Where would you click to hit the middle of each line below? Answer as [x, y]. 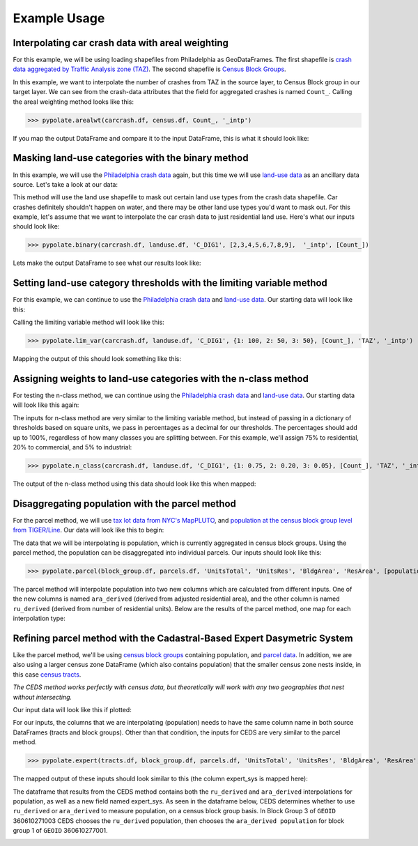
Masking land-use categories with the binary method [131, 158]
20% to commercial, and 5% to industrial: [72, 447]
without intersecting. [42, 697]
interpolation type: [39, 618]
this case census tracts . [47, 674]
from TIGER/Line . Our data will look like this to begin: [88, 530]
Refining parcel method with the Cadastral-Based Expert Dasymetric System [183, 638]
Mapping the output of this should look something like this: [97, 359]
